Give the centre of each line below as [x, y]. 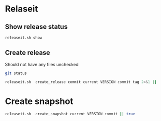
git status [16, 73]
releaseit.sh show [23, 38]
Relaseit [22, 9]
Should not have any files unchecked [42, 64]
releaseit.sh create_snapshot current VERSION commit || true [70, 114]
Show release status [36, 27]
